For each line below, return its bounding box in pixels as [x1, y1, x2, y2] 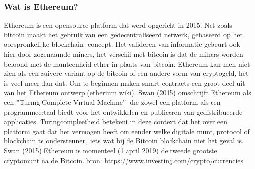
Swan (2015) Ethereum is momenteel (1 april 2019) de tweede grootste [4, 145, 217, 155]
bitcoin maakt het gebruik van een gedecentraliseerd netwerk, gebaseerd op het [4, 29, 243, 39]
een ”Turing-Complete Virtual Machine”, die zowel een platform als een [4, 97, 221, 107]
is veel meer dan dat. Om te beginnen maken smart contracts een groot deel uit [4, 77, 245, 88]
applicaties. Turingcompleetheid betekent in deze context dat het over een [4, 116, 228, 127]
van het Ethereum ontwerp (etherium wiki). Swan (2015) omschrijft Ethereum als [4, 87, 251, 98]
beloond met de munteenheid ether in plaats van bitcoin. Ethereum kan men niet [4, 58, 250, 68]
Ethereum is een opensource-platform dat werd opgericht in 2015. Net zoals [4, 20, 232, 30]
